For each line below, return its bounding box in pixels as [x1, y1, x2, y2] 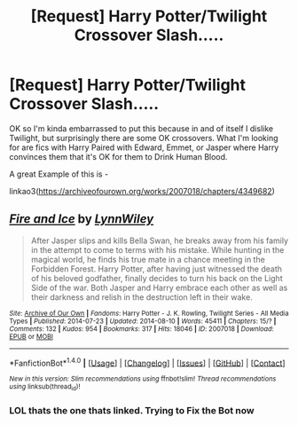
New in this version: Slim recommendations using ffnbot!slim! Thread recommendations [9, 374, 277, 383]
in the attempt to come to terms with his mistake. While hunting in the [30, 244, 285, 255]
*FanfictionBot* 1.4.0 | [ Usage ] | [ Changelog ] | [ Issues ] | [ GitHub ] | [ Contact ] [9, 356, 286, 368]
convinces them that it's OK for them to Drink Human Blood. [9, 151, 228, 161]
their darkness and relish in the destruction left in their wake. [30, 291, 253, 303]
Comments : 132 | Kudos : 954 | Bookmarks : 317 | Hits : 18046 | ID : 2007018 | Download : [9, 324, 274, 334]
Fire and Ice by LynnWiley [9, 211, 154, 227]
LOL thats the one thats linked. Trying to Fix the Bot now [9, 404, 255, 416]
